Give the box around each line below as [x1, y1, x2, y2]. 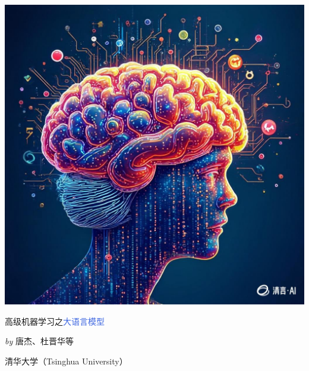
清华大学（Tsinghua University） [5, 354, 128, 367]
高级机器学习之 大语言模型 [5, 315, 105, 327]
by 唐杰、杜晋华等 [5, 335, 74, 347]
